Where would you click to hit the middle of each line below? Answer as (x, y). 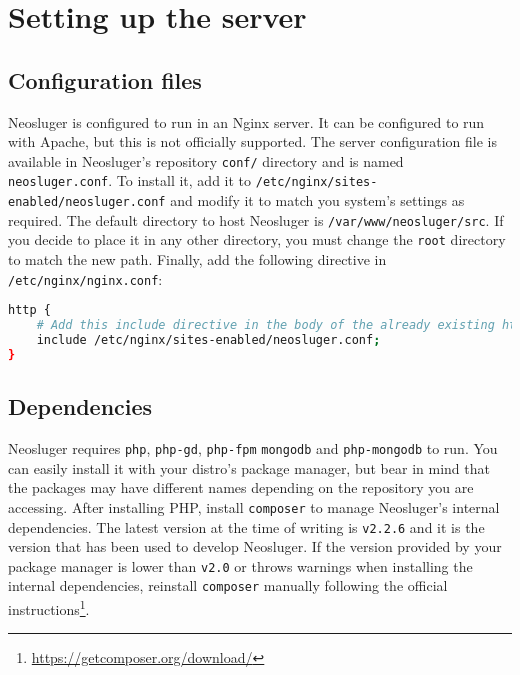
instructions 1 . (49, 607)
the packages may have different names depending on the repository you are (241, 487)
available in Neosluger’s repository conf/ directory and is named (206, 160)
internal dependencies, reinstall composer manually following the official (228, 585)
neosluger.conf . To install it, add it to (130, 180)
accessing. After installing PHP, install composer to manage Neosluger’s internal (254, 506)
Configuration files (105, 79)
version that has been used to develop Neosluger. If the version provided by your (255, 546)
